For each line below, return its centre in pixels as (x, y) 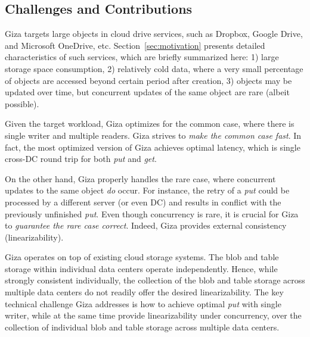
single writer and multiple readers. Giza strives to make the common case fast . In (153, 135)
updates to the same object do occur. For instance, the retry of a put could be (147, 190)
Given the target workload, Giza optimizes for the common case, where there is (150, 124)
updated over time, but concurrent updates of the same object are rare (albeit (147, 92)
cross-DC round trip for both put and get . (81, 159)
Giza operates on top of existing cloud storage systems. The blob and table (142, 257)
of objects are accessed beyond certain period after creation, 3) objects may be (148, 80)
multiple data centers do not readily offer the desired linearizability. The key (144, 292)
